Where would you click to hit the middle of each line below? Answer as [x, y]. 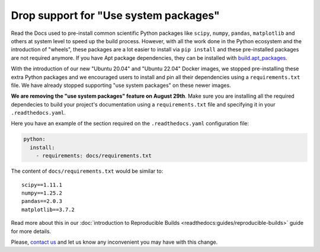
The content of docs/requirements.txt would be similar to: [87, 171]
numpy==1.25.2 [42, 193]
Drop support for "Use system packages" [115, 15]
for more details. [31, 231]
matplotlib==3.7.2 [48, 209]
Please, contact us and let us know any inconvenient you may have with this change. [114, 242]
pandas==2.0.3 [42, 201]
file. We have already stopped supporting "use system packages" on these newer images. [121, 85]
